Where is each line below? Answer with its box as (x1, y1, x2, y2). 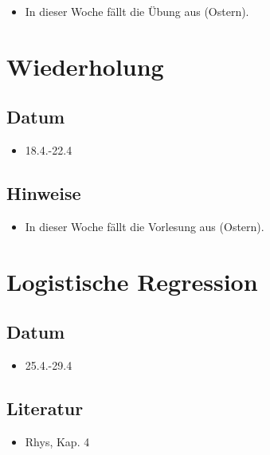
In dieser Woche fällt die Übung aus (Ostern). (25, 3, 249, 19)
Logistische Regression (6, 265, 258, 297)
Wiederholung (6, 49, 164, 82)
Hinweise (6, 181, 81, 206)
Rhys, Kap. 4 (25, 433, 90, 449)
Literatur (6, 396, 84, 421)
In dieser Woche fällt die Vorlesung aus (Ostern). (25, 218, 264, 234)
